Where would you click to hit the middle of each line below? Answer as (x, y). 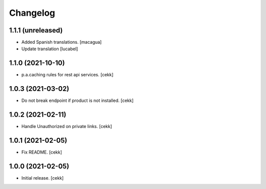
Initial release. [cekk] (43, 178)
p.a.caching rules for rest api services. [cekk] (67, 75)
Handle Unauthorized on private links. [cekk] (67, 126)
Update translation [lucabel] (50, 49)
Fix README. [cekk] (42, 152)
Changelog (32, 13)
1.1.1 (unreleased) (36, 30)
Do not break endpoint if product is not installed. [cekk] (78, 100)
